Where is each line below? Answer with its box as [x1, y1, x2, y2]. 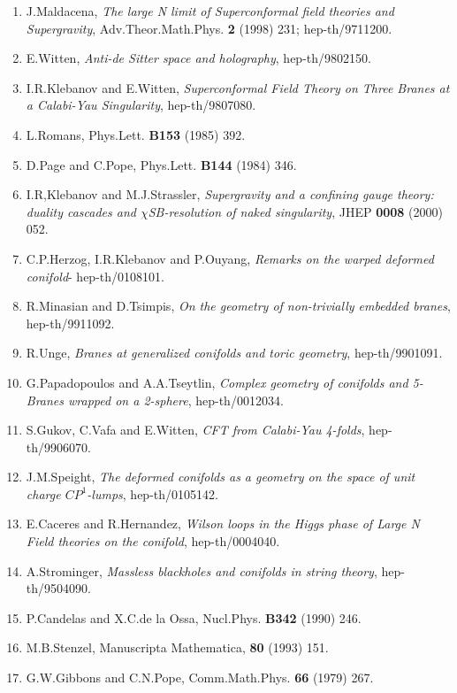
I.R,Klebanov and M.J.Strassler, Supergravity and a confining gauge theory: [26, 185, 434, 204]
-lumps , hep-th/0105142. [87, 484, 218, 503]
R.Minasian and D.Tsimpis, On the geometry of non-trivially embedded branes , [26, 296, 451, 315]
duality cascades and [26, 202, 136, 220]
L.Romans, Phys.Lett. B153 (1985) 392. [26, 125, 246, 143]
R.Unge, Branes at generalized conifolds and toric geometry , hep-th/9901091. [26, 343, 443, 362]
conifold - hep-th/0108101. [26, 266, 164, 285]
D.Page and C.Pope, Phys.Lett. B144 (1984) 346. [26, 155, 297, 173]
